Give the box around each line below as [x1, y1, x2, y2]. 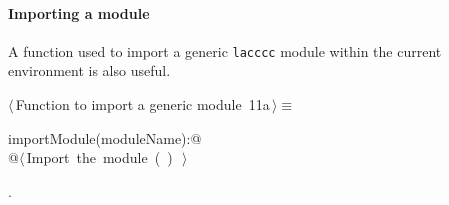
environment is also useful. [8, 60, 171, 81]
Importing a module [8, 2, 150, 23]
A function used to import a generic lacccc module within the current [8, 40, 442, 61]
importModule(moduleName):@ [8, 127, 202, 148]
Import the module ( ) [26, 147, 173, 168]
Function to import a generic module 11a [15, 94, 270, 115]
